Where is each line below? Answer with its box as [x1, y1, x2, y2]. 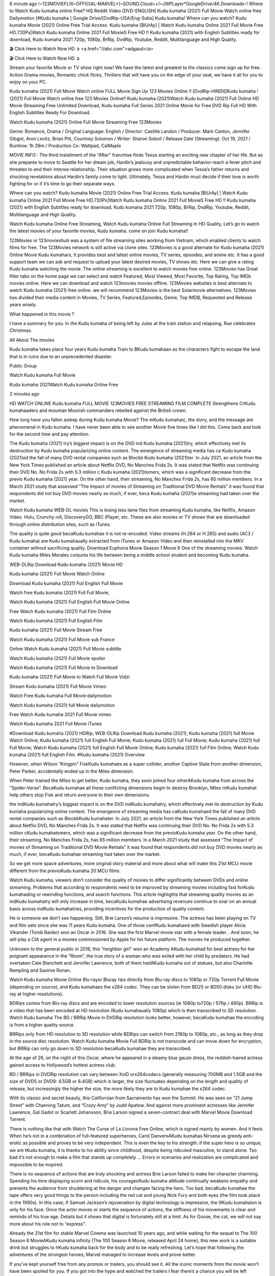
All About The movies [9, 337, 54, 343]
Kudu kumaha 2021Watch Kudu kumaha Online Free [9, 381, 118, 387]
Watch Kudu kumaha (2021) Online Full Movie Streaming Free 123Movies [9, 119, 162, 125]
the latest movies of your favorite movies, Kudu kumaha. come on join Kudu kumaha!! [9, 228, 188, 234]
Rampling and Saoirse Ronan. [9, 967, 71, 973]
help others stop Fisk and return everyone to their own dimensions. [9, 792, 150, 798]
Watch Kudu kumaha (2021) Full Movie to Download [9, 665, 118, 671]
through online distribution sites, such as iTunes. [9, 521, 112, 527]
